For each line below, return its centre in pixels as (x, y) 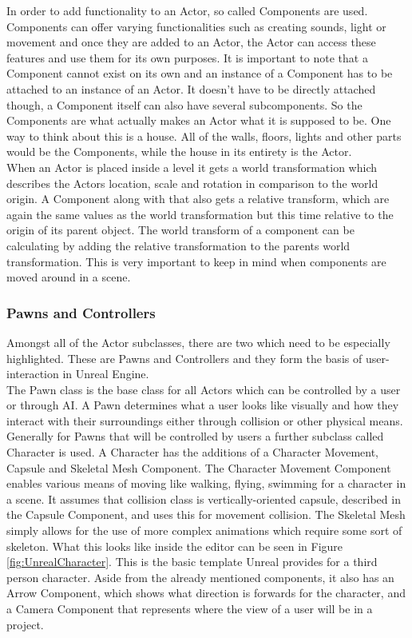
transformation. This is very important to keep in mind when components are (196, 261)
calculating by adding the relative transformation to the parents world (178, 245)
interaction (33, 374)
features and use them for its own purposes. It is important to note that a (187, 57)
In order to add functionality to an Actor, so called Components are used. (187, 10)
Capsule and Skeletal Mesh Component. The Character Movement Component (199, 467)
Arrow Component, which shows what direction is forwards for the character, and (206, 593)
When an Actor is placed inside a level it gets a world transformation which (192, 167)
